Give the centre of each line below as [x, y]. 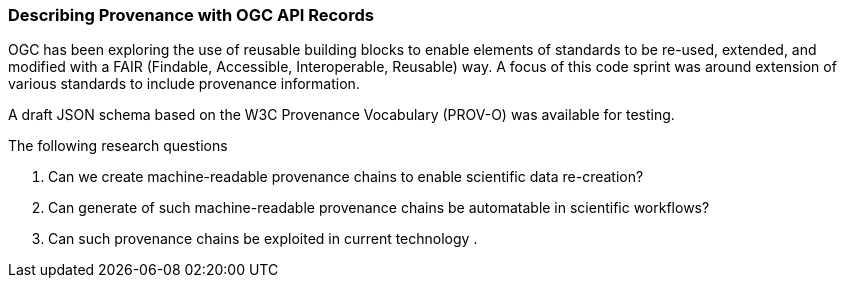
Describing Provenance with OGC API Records [191, 15]
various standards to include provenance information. [184, 84]
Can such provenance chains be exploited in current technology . [263, 239]
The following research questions [118, 146]
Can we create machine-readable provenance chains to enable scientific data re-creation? [346, 177]
